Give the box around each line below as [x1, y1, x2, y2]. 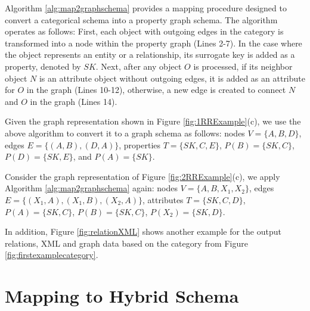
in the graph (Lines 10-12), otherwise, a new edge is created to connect [26, 83, 286, 96]
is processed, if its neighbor [193, 60, 293, 72]
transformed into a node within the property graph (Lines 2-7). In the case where [5, 36, 302, 49]
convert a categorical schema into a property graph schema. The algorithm [5, 13, 278, 26]
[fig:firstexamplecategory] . [5, 248, 98, 261]
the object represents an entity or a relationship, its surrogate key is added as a [5, 48, 295, 61]
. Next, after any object [95, 60, 182, 72]
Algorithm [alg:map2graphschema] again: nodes [5, 182, 178, 194]
